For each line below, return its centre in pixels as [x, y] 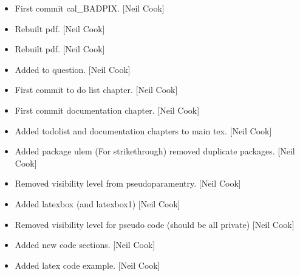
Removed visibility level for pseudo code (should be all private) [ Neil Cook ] [155, 224]
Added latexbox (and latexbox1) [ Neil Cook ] [97, 203]
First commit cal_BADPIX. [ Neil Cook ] [90, 8]
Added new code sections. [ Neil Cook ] [85, 245]
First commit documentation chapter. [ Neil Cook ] [107, 110]
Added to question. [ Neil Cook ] [73, 69]
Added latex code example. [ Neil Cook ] [87, 265]
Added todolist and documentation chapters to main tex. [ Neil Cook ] [143, 130]
